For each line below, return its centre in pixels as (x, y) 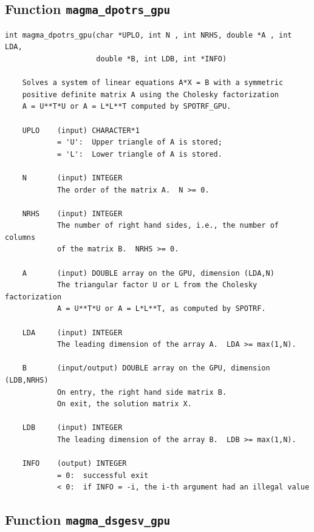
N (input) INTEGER (72, 178)
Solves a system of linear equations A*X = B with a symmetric (153, 83)
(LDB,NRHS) (27, 380)
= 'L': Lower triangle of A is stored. (139, 154)
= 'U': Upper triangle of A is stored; (139, 142)
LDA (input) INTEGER (72, 332)
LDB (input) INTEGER (72, 428)
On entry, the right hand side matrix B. (142, 392)
